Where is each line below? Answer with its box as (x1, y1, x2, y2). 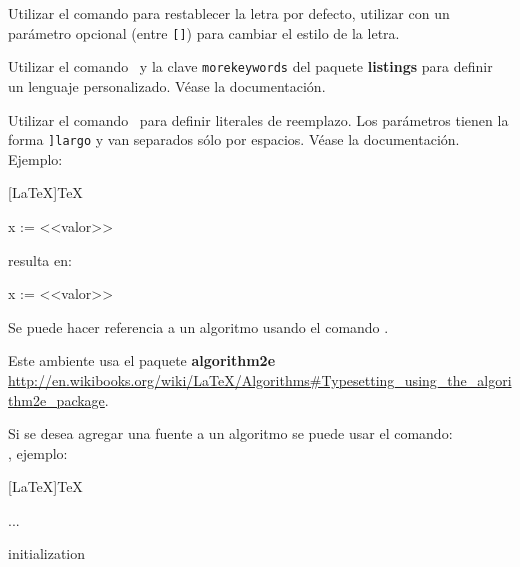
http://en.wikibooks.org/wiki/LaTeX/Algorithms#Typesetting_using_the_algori (8, 369, 512, 390)
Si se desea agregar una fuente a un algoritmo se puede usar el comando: (8, 423, 453, 444)
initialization (8, 543, 86, 564)
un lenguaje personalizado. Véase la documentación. (8, 75, 326, 96)
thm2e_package (8, 389, 105, 410)
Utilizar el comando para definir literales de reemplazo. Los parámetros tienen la (8, 109, 509, 130)
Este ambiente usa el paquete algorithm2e (8, 350, 276, 371)
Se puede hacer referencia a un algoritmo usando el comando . (8, 316, 389, 337)
